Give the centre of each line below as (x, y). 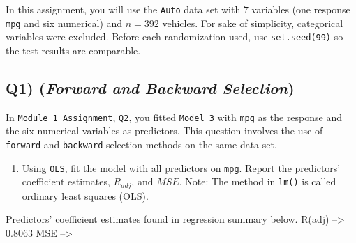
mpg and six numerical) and (64, 23)
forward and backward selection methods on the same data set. (141, 144)
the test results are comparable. (73, 50)
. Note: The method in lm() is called (258, 181)
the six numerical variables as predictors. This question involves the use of (164, 131)
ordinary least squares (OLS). (85, 195)
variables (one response (301, 9)
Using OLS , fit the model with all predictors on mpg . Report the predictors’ (181, 167)
